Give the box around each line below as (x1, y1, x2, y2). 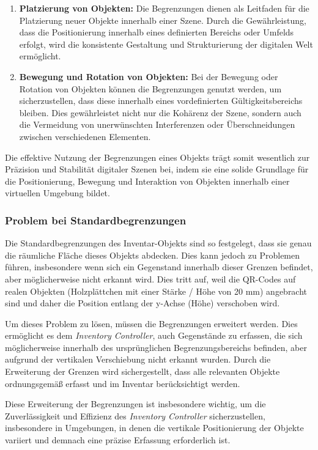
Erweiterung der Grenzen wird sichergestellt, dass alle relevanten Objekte (5, 365, 280, 378)
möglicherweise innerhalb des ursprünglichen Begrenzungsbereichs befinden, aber (5, 341, 307, 353)
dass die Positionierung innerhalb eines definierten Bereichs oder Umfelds (19, 26, 294, 39)
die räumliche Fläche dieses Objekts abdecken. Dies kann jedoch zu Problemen (5, 248, 300, 261)
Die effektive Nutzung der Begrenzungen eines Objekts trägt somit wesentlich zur (5, 150, 310, 163)
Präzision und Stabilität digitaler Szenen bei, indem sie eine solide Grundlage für (5, 163, 309, 175)
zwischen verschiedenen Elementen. (19, 130, 151, 142)
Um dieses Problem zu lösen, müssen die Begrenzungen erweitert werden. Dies (5, 317, 298, 330)
